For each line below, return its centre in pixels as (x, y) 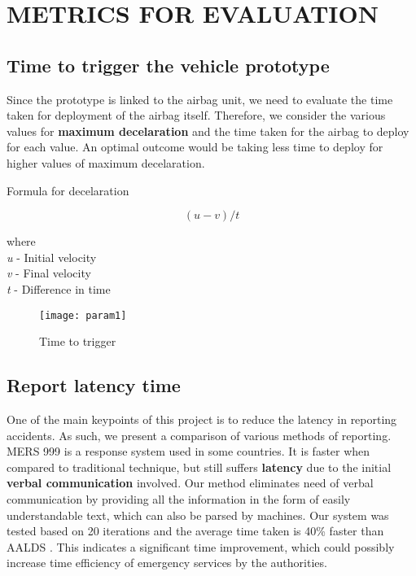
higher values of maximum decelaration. (106, 162)
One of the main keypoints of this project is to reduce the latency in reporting (202, 419)
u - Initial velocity (52, 257)
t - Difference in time (59, 288)
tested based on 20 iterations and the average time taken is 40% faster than (195, 531)
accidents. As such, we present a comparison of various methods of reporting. (199, 435)
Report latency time (94, 385)
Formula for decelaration (68, 190)
